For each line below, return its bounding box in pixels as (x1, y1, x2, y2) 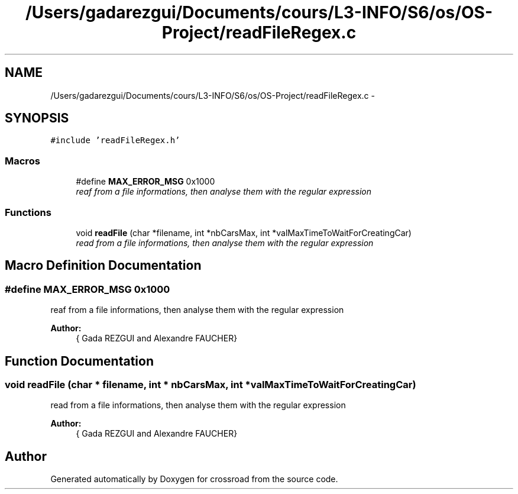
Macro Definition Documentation (5, 258, 202, 273)
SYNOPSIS (5, 111, 69, 126)
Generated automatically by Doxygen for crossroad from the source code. (50, 474, 338, 485)
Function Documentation (5, 353, 154, 369)
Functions (5, 206, 51, 218)
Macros (5, 154, 40, 167)
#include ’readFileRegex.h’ (50, 135, 180, 146)
